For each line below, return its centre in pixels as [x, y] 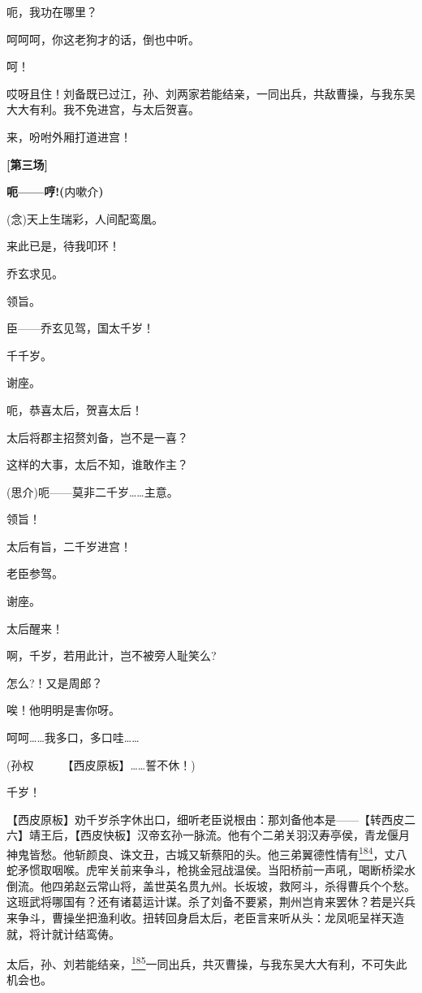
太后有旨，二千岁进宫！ [69, 546]
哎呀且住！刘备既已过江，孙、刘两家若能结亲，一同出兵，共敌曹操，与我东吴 [211, 93]
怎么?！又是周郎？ [55, 682]
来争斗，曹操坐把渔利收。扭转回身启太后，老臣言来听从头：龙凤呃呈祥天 [200, 918]
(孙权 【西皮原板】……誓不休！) [101, 764]
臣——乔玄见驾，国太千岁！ [80, 328]
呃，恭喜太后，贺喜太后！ [75, 409]
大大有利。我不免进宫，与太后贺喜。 [103, 109]
